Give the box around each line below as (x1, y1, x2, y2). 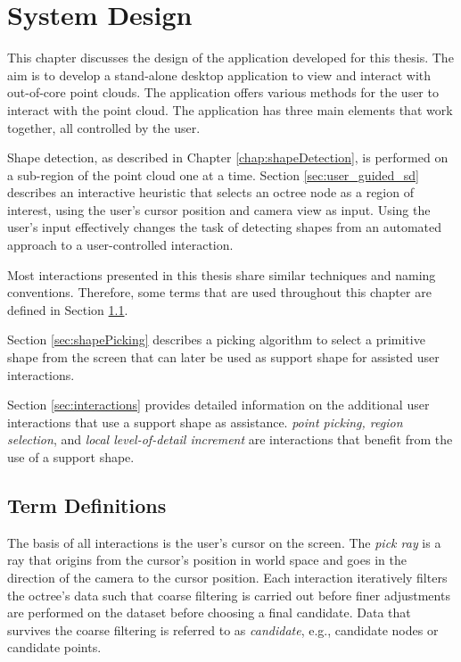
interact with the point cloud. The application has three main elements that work (7, 100, 453, 119)
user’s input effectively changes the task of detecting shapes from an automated (7, 218, 442, 236)
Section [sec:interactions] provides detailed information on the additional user (7, 395, 430, 414)
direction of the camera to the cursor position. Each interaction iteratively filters (7, 567, 448, 586)
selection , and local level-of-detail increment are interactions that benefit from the (7, 430, 453, 449)
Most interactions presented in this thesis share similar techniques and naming (7, 265, 436, 284)
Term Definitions (7, 491, 167, 518)
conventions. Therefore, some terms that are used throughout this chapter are (7, 283, 432, 302)
